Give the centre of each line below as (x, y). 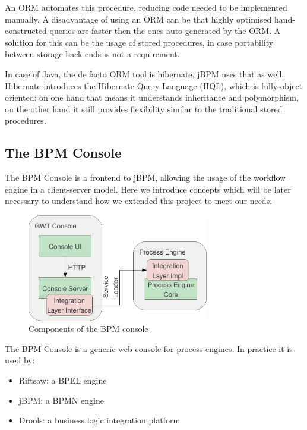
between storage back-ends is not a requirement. (92, 54)
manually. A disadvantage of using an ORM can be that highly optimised (138, 19)
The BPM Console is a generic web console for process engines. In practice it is (149, 348)
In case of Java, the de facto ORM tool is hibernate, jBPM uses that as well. (145, 73)
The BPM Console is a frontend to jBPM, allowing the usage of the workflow (145, 178)
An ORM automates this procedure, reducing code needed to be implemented (146, 7)
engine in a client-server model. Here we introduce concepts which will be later (148, 189)
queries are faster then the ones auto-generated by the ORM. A (165, 31)
